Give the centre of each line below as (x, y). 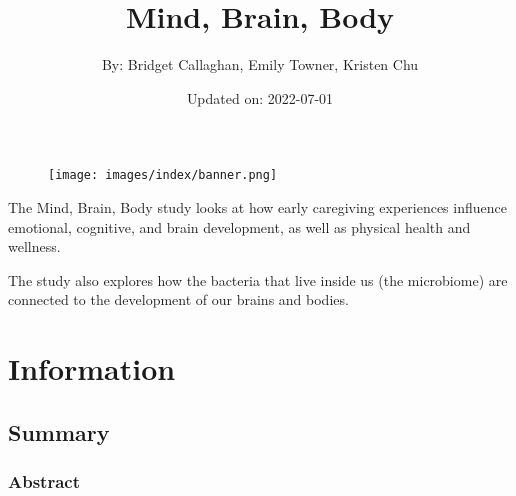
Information (92, 368)
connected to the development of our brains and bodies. (178, 299)
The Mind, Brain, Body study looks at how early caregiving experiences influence (257, 206)
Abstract (44, 481)
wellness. (34, 246)
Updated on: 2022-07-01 (260, 97)
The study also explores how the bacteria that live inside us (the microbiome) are (258, 279)
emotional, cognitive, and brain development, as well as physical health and (239, 226)
